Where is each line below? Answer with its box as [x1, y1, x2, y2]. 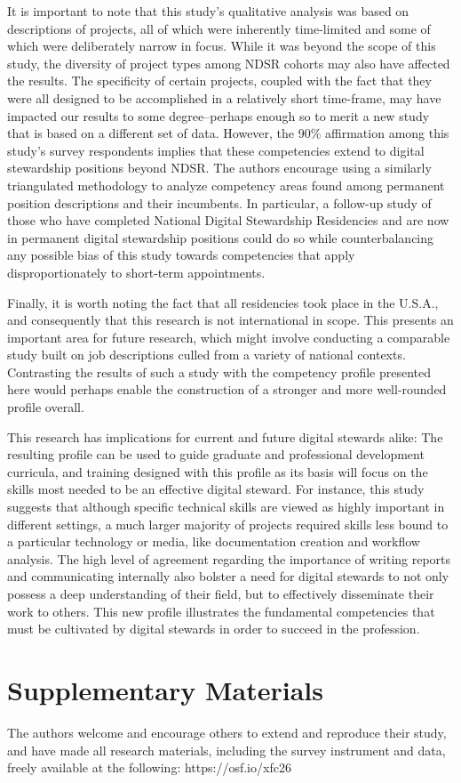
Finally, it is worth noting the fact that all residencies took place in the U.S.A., [7, 293, 439, 311]
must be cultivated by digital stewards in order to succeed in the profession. [7, 619, 420, 638]
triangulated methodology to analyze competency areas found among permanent [7, 175, 445, 194]
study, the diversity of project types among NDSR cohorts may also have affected [7, 53, 450, 72]
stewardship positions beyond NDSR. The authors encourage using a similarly [7, 158, 432, 177]
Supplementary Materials [7, 671, 323, 707]
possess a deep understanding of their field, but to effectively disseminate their [7, 585, 434, 602]
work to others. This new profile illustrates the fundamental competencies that [7, 601, 435, 620]
